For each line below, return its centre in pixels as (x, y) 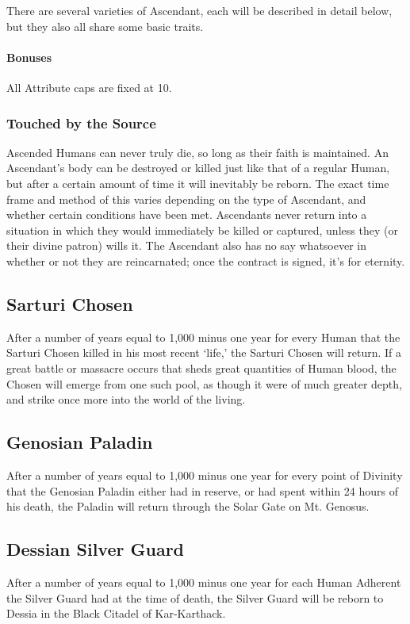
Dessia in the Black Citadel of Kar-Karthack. (116, 613)
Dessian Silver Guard (96, 549)
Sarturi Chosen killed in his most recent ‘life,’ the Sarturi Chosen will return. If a (204, 352)
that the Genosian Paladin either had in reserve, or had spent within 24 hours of (202, 490)
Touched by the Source (81, 123)
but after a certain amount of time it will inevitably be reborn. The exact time (198, 183)
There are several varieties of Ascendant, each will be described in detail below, (199, 10)
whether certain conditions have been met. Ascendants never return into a (187, 214)
